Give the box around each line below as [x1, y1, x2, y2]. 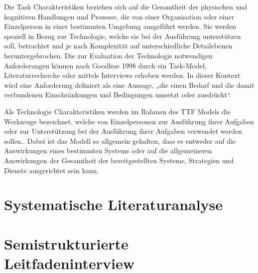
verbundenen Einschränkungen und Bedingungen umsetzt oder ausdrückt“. [4, 89, 232, 100]
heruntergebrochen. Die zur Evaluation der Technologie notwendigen [4, 50, 213, 60]
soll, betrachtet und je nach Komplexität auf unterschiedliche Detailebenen [4, 40, 233, 51]
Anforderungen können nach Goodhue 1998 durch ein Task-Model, [4, 60, 207, 70]
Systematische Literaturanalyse [4, 194, 223, 215]
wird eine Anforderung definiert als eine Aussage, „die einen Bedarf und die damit [4, 79, 255, 90]
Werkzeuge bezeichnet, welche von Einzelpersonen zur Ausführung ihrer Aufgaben [4, 116, 254, 126]
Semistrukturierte [4, 233, 129, 254]
